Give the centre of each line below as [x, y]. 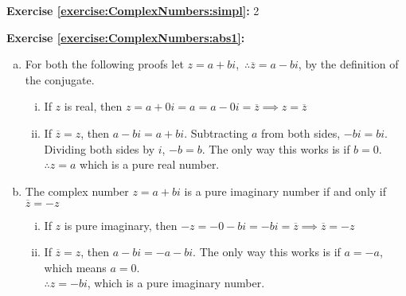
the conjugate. [60, 79]
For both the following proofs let [104, 64]
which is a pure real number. [150, 164]
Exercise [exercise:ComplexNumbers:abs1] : [126, 37]
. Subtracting [216, 132]
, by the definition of [348, 64]
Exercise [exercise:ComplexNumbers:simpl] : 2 [133, 10]
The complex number [77, 191]
